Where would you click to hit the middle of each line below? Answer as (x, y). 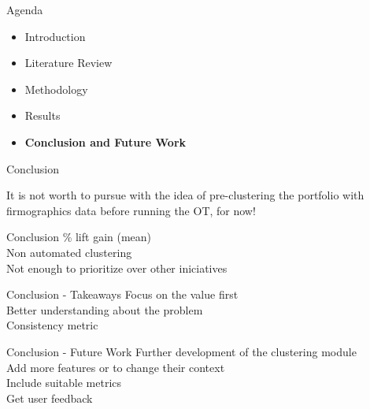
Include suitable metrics (64, 383)
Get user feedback (50, 398)
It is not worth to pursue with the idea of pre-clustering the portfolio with (185, 195)
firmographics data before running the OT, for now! (131, 210)
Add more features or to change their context (116, 367)
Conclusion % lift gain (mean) (79, 237)
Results (43, 115)
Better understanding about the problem (105, 309)
